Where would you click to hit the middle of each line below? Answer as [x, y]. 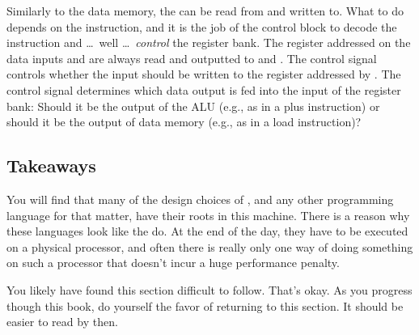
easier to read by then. [62, 322]
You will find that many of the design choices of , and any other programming [200, 199]
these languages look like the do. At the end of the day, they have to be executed [207, 231]
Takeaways [51, 165]
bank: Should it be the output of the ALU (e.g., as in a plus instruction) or [193, 106]
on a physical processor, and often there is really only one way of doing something [210, 246]
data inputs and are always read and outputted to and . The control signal [192, 58]
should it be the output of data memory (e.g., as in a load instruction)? [184, 122]
